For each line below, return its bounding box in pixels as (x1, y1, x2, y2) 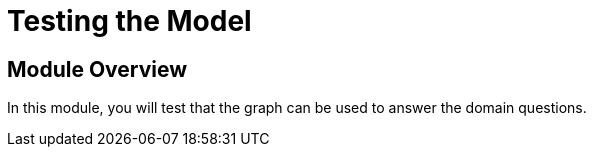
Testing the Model (7, 4, 252, 38)
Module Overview (7, 56, 188, 82)
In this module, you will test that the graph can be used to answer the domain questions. (7, 99, 587, 117)
